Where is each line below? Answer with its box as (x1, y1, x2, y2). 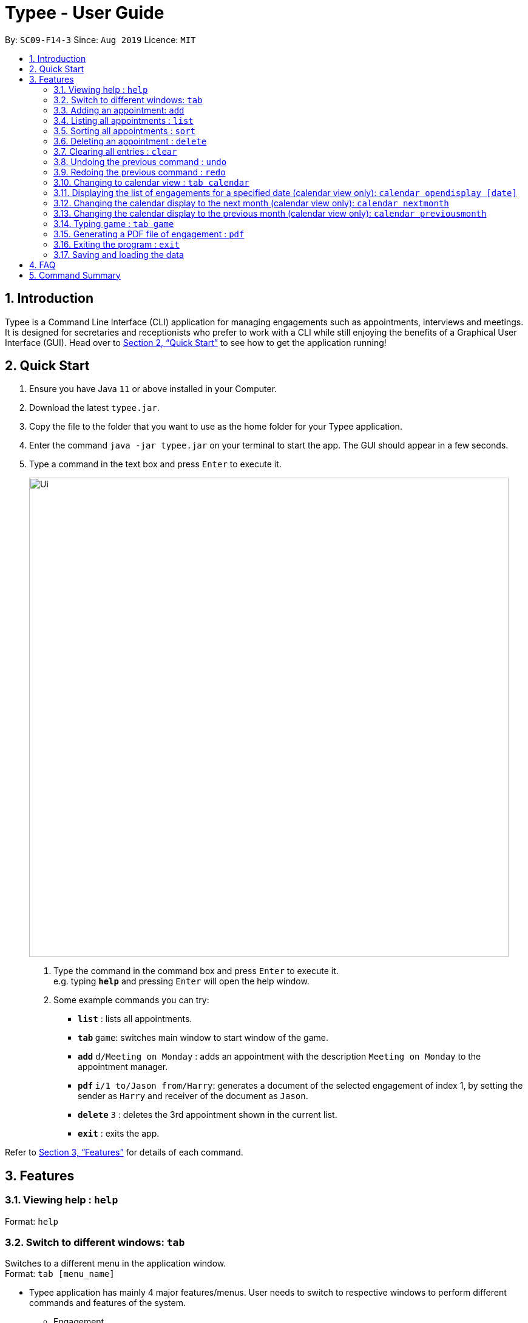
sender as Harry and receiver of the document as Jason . (78, 1091, 308, 1101)
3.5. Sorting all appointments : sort (53, 125, 196, 136)
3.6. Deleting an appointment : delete (53, 135, 207, 146)
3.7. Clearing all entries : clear (53, 146, 177, 157)
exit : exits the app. (78, 1128, 160, 1139)
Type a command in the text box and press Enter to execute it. (29, 459, 282, 470)
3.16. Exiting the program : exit (53, 239, 180, 249)
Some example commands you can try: (53, 995, 209, 1006)
